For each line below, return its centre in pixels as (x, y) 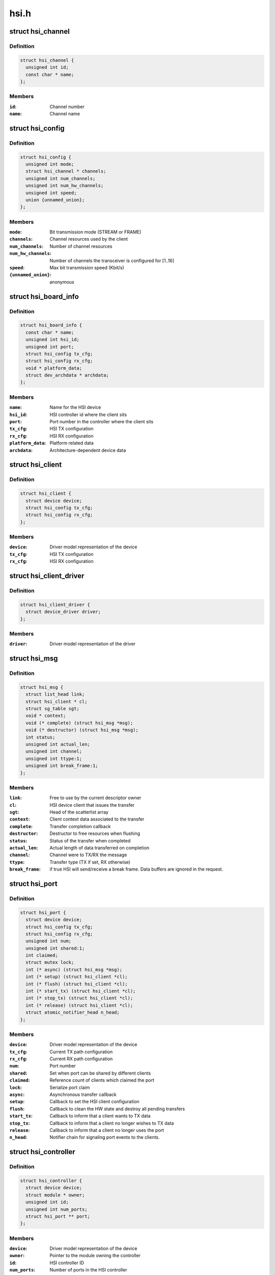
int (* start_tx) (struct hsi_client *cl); (81, 991)
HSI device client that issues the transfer (92, 805)
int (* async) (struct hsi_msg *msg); (74, 970)
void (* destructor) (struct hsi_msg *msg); (82, 730)
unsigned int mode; (50, 164)
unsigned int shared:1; (55, 948)
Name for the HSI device (75, 407)
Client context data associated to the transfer (97, 819)
